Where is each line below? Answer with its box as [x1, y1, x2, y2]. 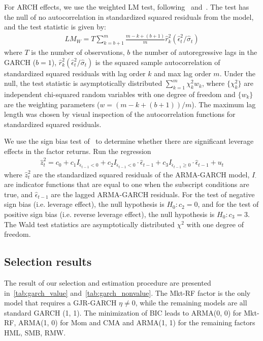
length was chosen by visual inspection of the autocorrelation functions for [4, 109, 236, 119]
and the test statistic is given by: [4, 21, 106, 32]
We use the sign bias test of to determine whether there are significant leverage [4, 136, 254, 146]
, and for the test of [198, 199, 259, 209]
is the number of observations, [31, 46, 125, 57]
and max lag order [154, 68, 211, 78]
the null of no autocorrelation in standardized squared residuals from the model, [4, 11, 254, 22]
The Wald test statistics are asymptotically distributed [4, 219, 175, 229]
